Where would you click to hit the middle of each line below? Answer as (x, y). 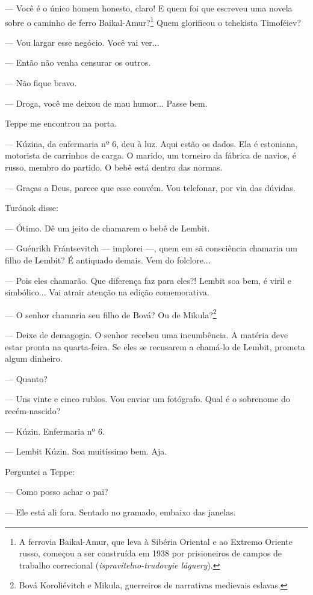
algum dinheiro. (34, 358)
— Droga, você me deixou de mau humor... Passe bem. (106, 103)
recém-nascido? (33, 410)
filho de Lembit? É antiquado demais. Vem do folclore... (108, 260)
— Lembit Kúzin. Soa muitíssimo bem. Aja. (86, 451)
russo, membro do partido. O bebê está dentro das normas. (114, 167)
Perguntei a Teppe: (40, 471)
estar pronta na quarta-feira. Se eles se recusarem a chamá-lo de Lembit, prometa (155, 346)
